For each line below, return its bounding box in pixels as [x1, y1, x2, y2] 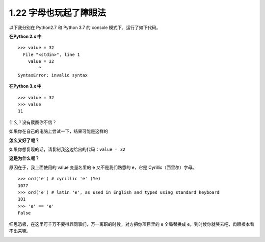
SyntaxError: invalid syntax [18, 72, 88, 78]
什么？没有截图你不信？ [9, 119, 56, 125]
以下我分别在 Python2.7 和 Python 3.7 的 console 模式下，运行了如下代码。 [9, 25, 161, 30]
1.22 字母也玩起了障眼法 [9, 7, 106, 18]
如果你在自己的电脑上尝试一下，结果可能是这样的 [9, 128, 108, 134]
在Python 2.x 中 [9, 33, 42, 39]
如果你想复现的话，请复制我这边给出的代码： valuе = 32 [9, 146, 126, 152]
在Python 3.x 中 [9, 83, 42, 89]
